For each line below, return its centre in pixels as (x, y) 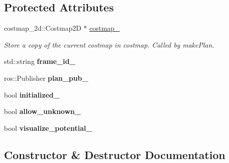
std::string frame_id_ (40, 61)
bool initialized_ (32, 94)
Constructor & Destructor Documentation (115, 154)
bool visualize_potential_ (48, 128)
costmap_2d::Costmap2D (43, 28)
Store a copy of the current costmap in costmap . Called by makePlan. (109, 44)
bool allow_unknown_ (42, 111)
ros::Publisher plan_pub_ (46, 78)
